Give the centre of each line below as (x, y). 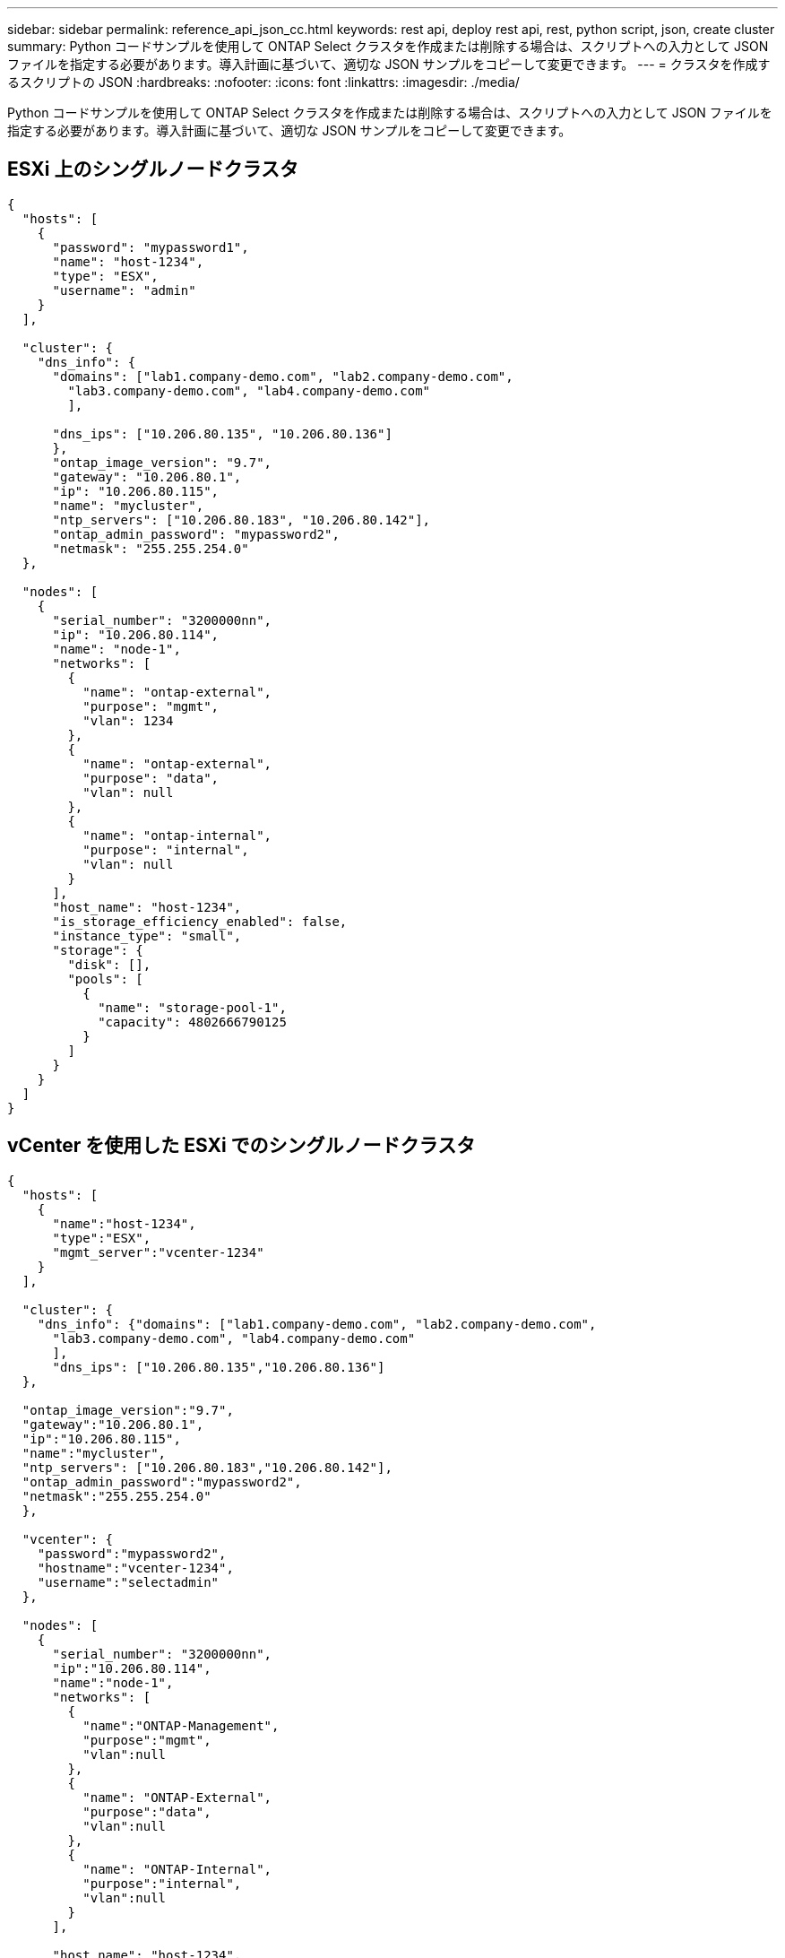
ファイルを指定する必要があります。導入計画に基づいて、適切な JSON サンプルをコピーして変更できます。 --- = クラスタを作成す (389, 64)
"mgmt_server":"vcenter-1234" (158, 1252)
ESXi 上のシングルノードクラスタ (153, 169)
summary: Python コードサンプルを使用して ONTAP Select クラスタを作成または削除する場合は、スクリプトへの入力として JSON (388, 46)
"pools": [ (105, 979)
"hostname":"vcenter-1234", (135, 1568)
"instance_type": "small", (147, 936)
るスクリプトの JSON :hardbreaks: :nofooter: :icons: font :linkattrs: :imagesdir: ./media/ (263, 82)
